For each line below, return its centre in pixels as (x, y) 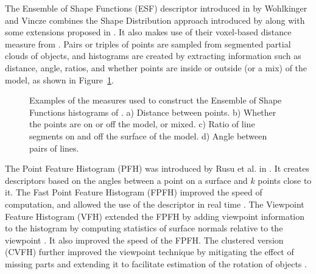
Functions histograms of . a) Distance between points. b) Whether (153, 112)
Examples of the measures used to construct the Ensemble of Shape (156, 100)
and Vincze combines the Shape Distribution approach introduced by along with (155, 20)
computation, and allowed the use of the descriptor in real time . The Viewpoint (155, 204)
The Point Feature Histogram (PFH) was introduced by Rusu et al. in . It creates (157, 168)
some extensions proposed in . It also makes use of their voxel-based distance (148, 32)
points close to (285, 180)
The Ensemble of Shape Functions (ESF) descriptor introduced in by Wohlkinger (156, 8)
